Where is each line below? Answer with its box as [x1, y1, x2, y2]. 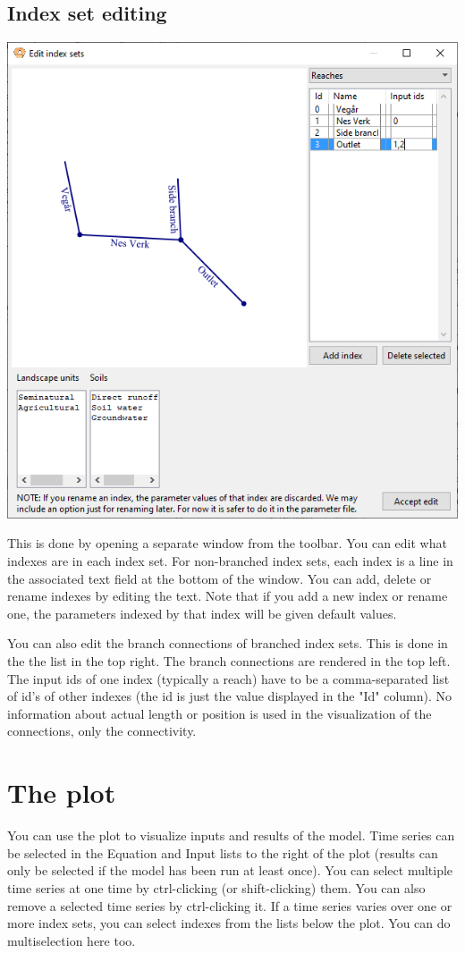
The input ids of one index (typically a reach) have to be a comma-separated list [7, 669, 450, 687]
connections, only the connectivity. [7, 721, 197, 740]
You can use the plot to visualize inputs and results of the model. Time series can [7, 826, 455, 845]
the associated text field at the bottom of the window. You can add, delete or [7, 569, 432, 587]
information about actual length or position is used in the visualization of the [7, 704, 432, 722]
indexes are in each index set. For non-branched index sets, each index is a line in [7, 552, 453, 570]
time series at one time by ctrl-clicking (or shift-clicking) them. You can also [7, 878, 426, 897]
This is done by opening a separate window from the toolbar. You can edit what [7, 534, 447, 552]
